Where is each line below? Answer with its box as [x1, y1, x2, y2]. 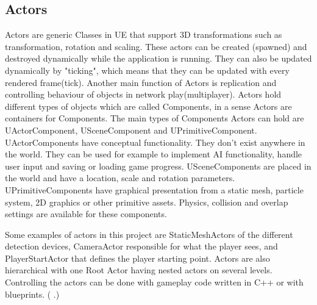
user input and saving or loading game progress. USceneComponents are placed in [5, 159, 312, 172]
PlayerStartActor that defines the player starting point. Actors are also [5, 251, 270, 264]
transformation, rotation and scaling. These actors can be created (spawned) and [5, 40, 307, 52]
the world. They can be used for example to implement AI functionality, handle [5, 148, 302, 160]
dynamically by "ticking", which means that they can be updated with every [5, 63, 290, 76]
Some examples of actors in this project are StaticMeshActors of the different [5, 228, 293, 240]
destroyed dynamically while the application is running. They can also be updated [5, 52, 312, 65]
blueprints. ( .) [5, 287, 60, 300]
